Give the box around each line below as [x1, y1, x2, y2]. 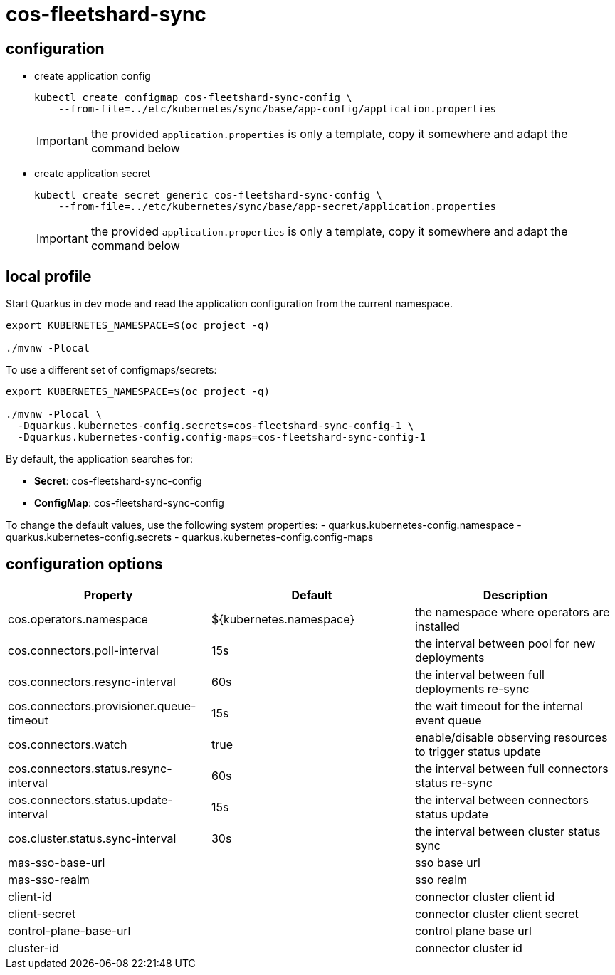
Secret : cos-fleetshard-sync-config [34, 475, 202, 487]
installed [414, 618, 460, 633]
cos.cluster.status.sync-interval [8, 831, 177, 845]
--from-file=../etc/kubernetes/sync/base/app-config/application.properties [58, 103, 497, 115]
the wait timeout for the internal [414, 698, 583, 713]
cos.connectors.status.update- [8, 792, 173, 807]
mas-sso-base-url [8, 855, 105, 870]
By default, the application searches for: [6, 453, 194, 465]
